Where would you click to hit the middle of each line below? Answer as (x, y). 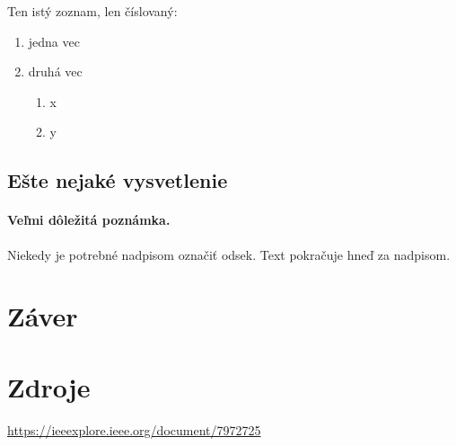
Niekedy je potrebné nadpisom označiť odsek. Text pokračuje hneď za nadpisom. (229, 254)
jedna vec (54, 41)
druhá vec (55, 71)
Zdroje (49, 386)
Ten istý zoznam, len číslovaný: (92, 11)
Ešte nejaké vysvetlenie (118, 180)
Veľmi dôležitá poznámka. (89, 220)
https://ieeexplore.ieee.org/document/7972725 (134, 429)
